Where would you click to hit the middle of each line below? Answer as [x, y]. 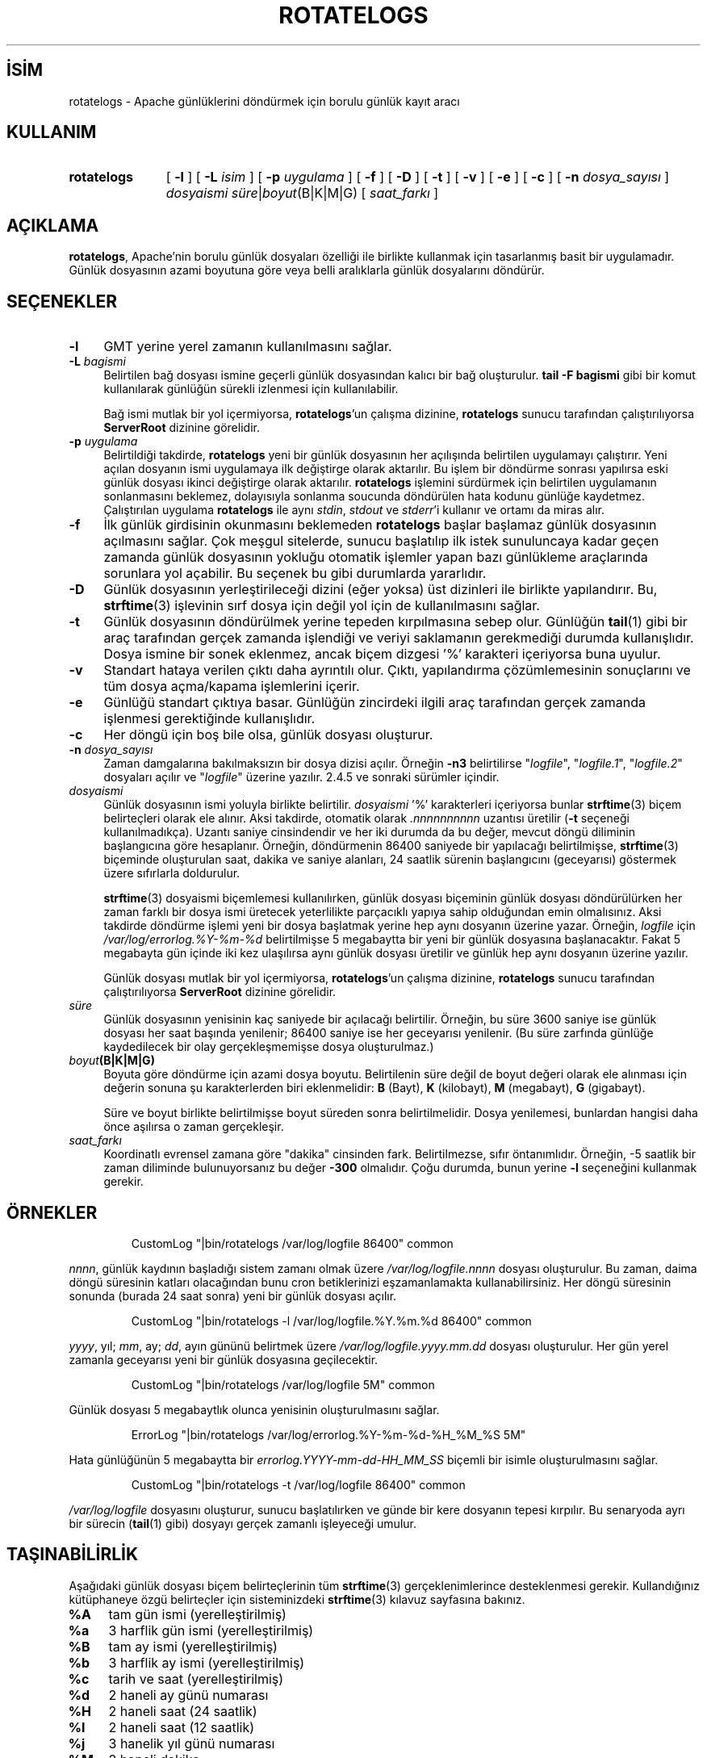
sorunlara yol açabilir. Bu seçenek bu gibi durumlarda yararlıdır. [295, 573]
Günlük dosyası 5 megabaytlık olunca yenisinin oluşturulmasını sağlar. [254, 1409]
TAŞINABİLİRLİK [73, 1555]
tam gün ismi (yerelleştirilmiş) [197, 1614]
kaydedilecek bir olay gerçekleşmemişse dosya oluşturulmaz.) [269, 1047]
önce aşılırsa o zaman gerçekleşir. [194, 1127]
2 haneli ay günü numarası [188, 1695]
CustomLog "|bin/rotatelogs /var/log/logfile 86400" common [292, 1243]
